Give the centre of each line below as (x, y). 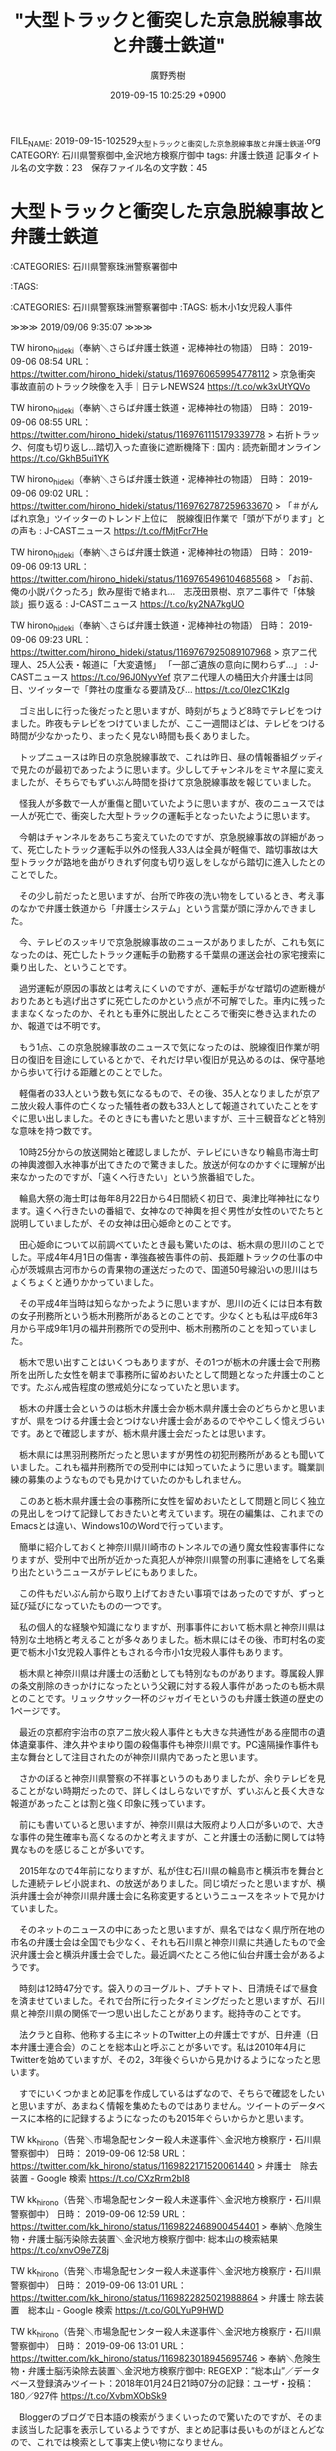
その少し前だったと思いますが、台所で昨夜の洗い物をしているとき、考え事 (171, 895)
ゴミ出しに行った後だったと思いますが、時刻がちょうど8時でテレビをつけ (170, 710)
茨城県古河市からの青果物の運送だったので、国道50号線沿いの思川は (168, 1269)
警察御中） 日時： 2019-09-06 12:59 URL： (99, 2214)
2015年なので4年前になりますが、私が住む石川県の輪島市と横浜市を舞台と (171, 1870)
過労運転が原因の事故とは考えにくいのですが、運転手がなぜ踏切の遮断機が (172, 988)
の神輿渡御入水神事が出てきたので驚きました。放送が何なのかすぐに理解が (163, 1164)
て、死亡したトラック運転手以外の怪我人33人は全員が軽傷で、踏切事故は (160, 849)
